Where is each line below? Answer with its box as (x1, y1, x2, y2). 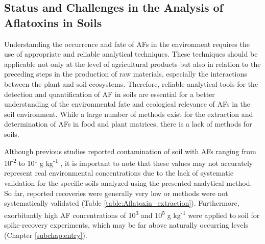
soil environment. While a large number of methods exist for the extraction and (4, 108, 253, 119)
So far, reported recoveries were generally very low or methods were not (4, 187, 228, 198)
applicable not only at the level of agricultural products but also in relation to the (4, 58, 261, 69)
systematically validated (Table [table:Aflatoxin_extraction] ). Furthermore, (4, 198, 239, 208)
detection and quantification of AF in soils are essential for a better (4, 88, 215, 99)
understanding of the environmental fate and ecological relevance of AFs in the (4, 99, 250, 109)
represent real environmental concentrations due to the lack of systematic (4, 167, 233, 178)
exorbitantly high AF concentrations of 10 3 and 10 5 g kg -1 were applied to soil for (4, 208, 260, 220)
